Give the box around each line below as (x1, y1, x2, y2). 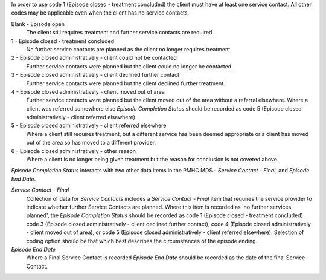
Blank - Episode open (11, 20, 65, 27)
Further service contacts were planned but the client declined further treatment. (26, 79, 226, 87)
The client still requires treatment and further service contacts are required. (26, 29, 214, 36)
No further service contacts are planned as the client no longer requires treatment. (26, 45, 232, 53)
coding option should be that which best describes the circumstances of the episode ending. (26, 237, 258, 244)
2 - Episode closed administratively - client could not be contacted (11, 54, 177, 62)
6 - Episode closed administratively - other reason (11, 147, 136, 154)
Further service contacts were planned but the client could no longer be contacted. (26, 62, 233, 70)
